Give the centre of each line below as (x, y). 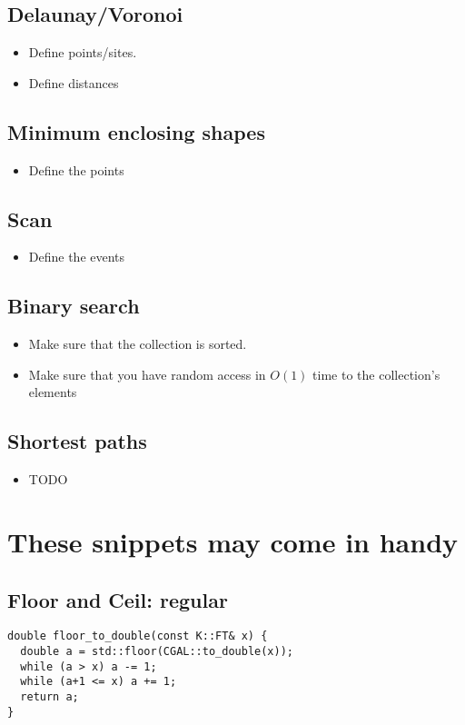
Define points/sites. (83, 52)
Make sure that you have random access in (147, 374)
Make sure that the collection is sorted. (138, 344)
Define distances (74, 82)
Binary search (74, 306)
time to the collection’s (376, 374)
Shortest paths (77, 441)
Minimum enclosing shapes (136, 131)
